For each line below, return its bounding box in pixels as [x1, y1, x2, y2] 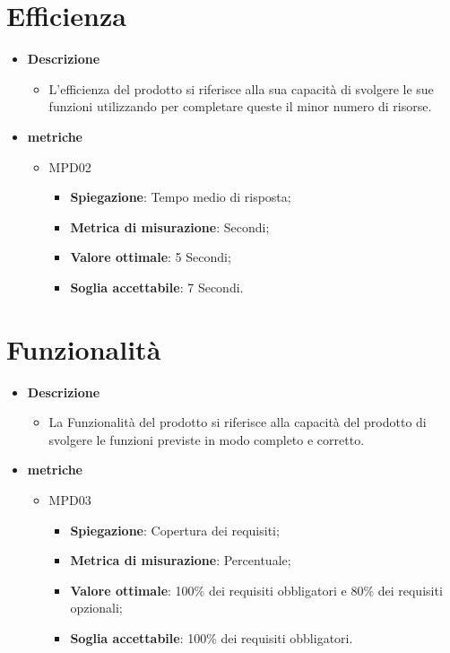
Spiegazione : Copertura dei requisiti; [70, 520, 280, 539]
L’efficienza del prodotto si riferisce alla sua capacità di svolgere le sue [48, 79, 434, 98]
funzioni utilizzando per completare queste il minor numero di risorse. [48, 97, 432, 116]
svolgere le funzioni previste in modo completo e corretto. [48, 430, 365, 448]
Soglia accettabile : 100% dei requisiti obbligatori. [70, 628, 353, 647]
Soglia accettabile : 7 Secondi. [70, 277, 244, 296]
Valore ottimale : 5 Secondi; [70, 248, 231, 266]
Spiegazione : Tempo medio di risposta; [70, 187, 291, 206]
